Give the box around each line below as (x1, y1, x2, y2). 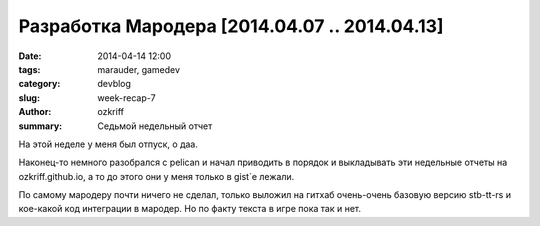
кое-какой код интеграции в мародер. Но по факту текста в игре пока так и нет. (18, 203, 362, 215)
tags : (18, 63, 41, 75)
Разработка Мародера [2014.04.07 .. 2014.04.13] (18, 15, 444, 37)
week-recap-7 (97, 91, 156, 104)
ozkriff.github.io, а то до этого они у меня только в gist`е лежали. (18, 170, 295, 182)
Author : (18, 106, 52, 118)
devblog (97, 78, 132, 90)
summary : (18, 120, 63, 132)
